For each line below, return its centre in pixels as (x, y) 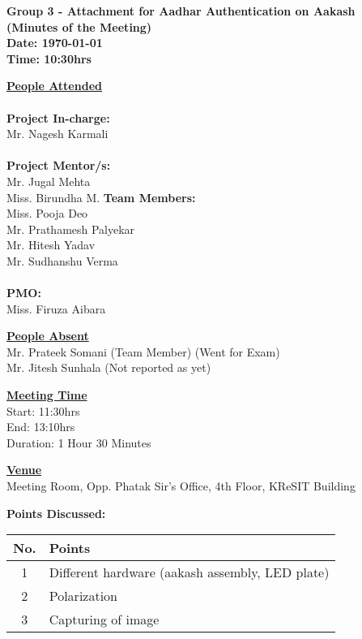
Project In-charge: (58, 117)
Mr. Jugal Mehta (49, 181)
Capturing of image (104, 620)
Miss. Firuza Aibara (56, 308)
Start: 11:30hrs (43, 410)
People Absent (48, 336)
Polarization (83, 596)
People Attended (54, 86)
